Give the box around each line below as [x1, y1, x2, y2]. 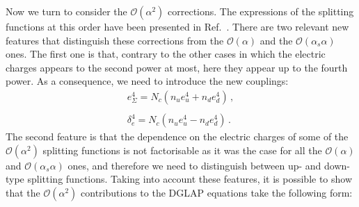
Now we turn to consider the [6, 4, 127, 18]
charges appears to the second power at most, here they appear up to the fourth [6, 60, 348, 74]
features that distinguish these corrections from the [6, 33, 224, 47]
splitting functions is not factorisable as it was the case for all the [42, 142, 322, 157]
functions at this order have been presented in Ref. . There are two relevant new [6, 19, 349, 33]
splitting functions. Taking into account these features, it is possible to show [27, 172, 353, 186]
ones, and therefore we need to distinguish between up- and [67, 158, 321, 172]
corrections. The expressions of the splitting [168, 4, 354, 18]
